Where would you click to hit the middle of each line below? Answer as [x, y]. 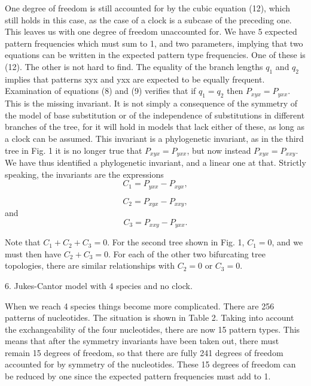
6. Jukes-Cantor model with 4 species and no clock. [99, 285]
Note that [23, 242]
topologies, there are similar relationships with [90, 265]
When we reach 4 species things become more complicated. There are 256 [140, 306]
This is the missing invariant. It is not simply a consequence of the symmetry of [151, 103]
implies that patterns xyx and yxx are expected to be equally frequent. [135, 79]
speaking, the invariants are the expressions [84, 174]
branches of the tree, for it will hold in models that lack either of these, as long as [155, 127]
